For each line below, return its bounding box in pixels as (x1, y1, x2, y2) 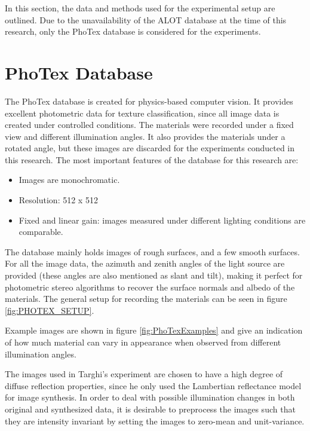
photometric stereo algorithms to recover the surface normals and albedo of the (5, 280, 295, 293)
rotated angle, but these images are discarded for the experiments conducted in (5, 142, 295, 154)
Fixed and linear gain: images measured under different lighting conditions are (19, 213, 306, 226)
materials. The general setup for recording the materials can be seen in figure (5, 292, 287, 305)
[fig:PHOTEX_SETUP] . (5, 304, 94, 316)
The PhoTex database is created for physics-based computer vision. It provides (5, 94, 293, 107)
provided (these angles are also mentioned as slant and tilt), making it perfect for (5, 269, 303, 282)
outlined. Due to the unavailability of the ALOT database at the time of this (5, 13, 287, 26)
